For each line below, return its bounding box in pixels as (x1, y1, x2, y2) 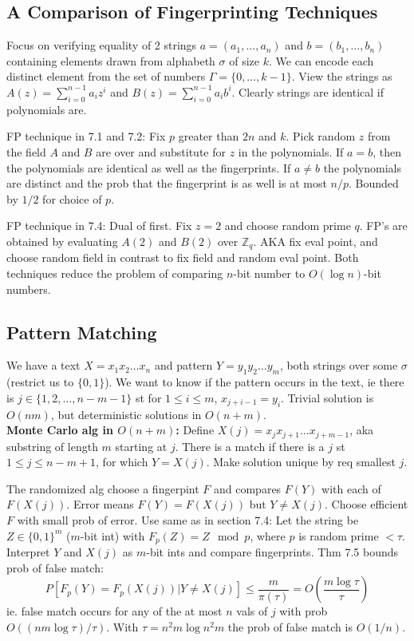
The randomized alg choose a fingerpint (6, 480, 199, 497)
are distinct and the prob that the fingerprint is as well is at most (6, 175, 327, 192)
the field (6, 143, 46, 160)
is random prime (298, 527, 379, 544)
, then (373, 143, 401, 160)
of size (229, 52, 260, 69)
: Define (175, 421, 215, 438)
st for (135, 389, 162, 406)
